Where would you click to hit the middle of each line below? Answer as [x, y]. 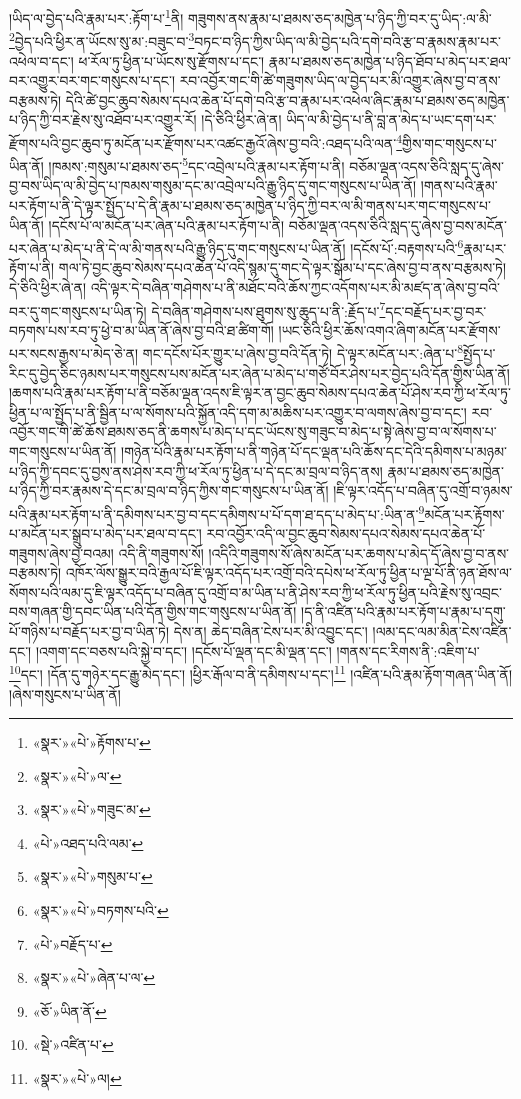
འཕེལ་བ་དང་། [41, 60]
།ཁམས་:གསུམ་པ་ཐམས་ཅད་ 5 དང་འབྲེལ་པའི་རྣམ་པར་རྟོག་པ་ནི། [196, 164]
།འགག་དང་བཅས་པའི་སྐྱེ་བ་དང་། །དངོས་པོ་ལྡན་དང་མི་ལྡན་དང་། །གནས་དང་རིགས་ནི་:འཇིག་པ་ [257, 650]
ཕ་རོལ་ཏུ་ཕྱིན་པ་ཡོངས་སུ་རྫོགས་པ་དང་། [171, 60]
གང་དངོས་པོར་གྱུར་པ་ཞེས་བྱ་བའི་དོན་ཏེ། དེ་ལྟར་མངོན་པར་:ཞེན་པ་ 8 [303, 352]
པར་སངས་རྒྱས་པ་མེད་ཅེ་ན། [74, 353]
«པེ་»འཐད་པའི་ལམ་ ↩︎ [88, 842]
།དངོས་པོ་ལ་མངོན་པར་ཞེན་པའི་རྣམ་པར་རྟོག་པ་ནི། [166, 224]
